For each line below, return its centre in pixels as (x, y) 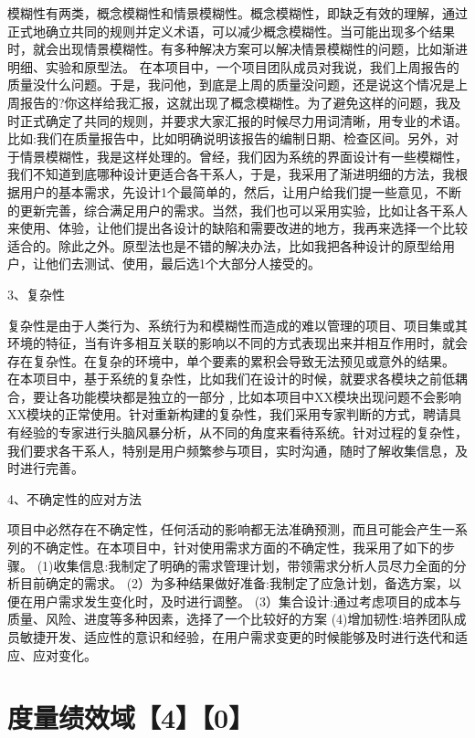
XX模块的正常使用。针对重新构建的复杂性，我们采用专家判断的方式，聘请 (228, 414)
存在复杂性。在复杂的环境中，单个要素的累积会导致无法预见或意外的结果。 (231, 360)
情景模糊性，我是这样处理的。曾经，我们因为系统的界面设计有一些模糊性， (243, 156)
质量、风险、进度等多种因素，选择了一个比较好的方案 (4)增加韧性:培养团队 (231, 619)
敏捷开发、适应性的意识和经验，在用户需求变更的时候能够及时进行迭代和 (237, 637)
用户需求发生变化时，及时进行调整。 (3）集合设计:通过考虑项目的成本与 (247, 601)
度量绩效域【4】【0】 (131, 717)
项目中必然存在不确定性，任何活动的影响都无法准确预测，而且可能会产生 (225, 529)
